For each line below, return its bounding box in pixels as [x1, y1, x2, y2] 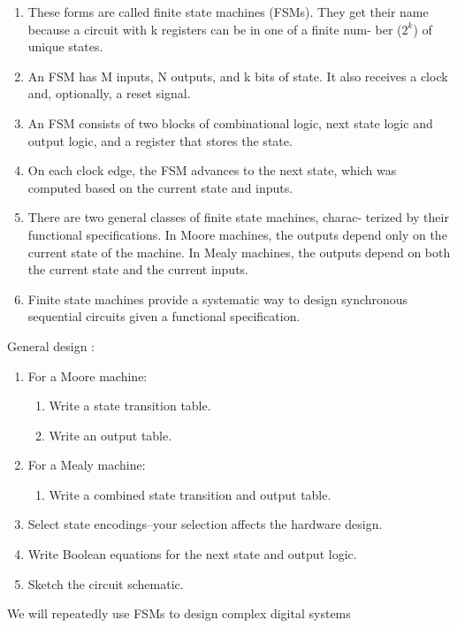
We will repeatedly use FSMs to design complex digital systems [7, 604, 351, 623]
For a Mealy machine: [27, 456, 146, 474]
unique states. [27, 37, 103, 56]
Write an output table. [49, 425, 172, 444]
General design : [7, 336, 95, 355]
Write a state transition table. [49, 396, 211, 415]
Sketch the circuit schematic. [27, 574, 184, 593]
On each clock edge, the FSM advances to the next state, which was [27, 161, 397, 180]
